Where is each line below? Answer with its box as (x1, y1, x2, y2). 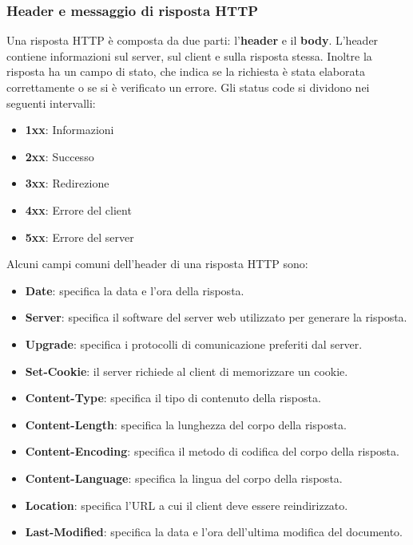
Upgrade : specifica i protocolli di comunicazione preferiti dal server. (25, 335, 363, 352)
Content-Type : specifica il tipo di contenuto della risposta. (25, 389, 321, 406)
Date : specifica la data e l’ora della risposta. (25, 282, 244, 298)
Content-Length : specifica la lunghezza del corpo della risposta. (25, 416, 347, 432)
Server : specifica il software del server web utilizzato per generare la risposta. (25, 309, 407, 326)
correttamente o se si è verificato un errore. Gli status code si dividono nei (6, 79, 370, 95)
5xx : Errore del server (25, 228, 134, 245)
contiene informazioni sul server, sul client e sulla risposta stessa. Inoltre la (6, 47, 372, 64)
